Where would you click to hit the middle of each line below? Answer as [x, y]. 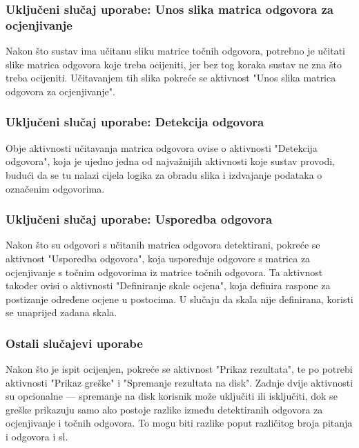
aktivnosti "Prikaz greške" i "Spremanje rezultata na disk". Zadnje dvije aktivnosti [179, 382]
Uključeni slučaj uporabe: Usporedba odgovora [139, 219]
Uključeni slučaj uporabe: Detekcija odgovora [135, 122]
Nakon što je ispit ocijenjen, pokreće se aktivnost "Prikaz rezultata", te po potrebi [179, 369]
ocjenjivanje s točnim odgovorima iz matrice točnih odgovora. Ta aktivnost [164, 272]
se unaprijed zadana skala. [61, 312]
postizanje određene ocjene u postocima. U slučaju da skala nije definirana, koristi [179, 299]
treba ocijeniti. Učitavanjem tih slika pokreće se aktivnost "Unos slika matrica [171, 78]
